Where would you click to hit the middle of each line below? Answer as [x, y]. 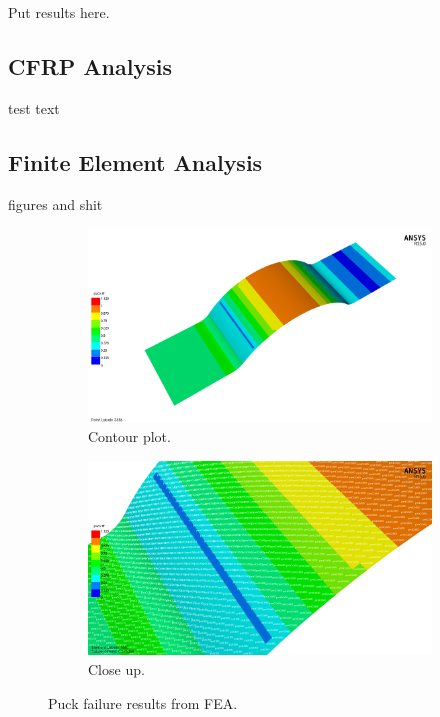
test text [34, 107]
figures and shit [55, 203]
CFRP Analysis [90, 65]
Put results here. [59, 12]
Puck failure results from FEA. [143, 702]
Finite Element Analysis [135, 161]
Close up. [116, 668]
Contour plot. [129, 436]
